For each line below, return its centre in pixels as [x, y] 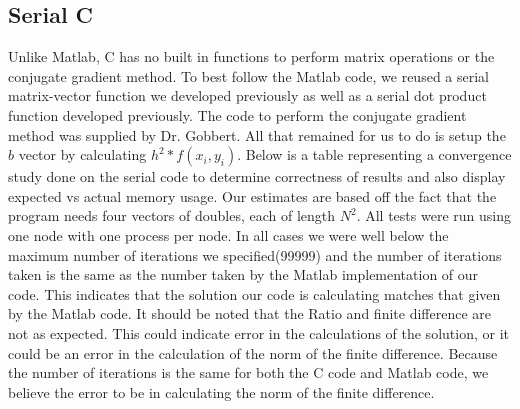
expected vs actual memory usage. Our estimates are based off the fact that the [252, 195]
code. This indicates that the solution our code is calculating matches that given [254, 293]
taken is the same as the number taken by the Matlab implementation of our [243, 274]
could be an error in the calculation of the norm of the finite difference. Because [253, 352]
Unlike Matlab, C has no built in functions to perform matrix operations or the [251, 56]
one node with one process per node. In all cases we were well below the [228, 234]
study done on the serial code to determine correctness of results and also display [257, 176]
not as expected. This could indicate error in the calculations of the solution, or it [258, 332]
